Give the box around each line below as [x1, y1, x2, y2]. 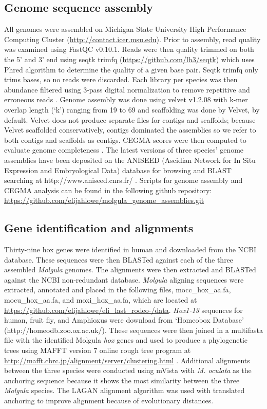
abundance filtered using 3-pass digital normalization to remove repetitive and [4, 84, 250, 95]
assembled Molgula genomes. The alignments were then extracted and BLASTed [4, 264, 256, 275]
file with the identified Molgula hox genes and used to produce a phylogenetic [4, 334, 248, 345]
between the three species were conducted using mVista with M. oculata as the [4, 365, 252, 376]
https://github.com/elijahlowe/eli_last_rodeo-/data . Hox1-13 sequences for [4, 304, 243, 315]
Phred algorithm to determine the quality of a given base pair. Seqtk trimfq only [4, 64, 258, 75]
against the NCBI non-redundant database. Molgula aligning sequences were [4, 274, 244, 285]
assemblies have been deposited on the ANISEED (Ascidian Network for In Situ [4, 154, 256, 165]
